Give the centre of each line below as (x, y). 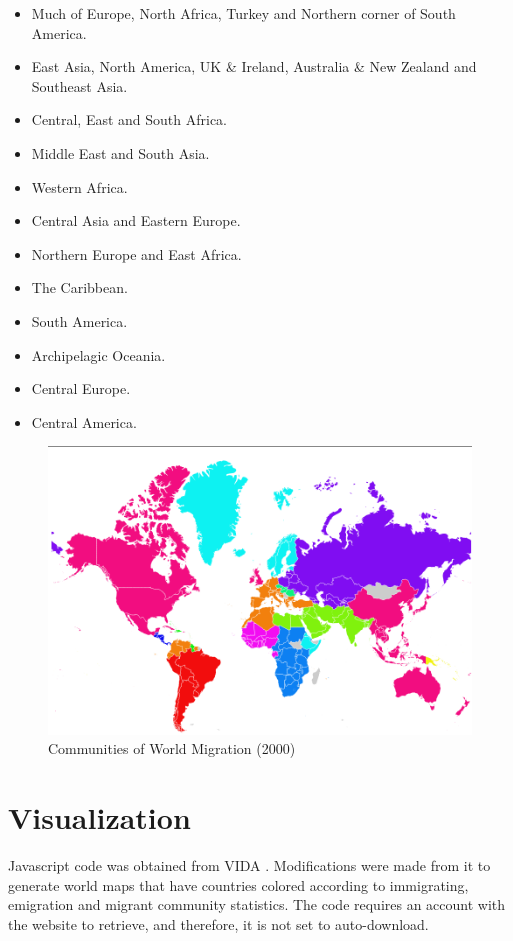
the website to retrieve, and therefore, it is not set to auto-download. (218, 923)
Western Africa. (79, 186)
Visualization (99, 817)
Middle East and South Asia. (120, 152)
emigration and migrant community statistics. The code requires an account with (257, 904)
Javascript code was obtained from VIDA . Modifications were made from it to (249, 865)
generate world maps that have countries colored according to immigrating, (238, 884)
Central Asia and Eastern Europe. (136, 220)
